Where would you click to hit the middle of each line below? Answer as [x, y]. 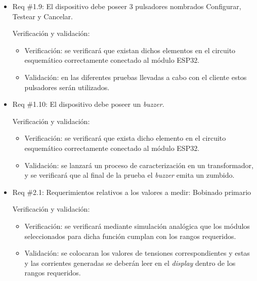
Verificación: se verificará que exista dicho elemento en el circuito [125, 138]
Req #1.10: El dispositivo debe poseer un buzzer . [88, 104]
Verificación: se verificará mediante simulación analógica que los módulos [137, 226]
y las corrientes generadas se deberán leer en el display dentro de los [130, 263]
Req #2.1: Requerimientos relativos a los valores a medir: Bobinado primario [132, 192]
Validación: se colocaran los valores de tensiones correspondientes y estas [137, 253]
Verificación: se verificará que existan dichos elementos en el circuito [130, 50]
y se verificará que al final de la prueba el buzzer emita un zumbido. [130, 175]
